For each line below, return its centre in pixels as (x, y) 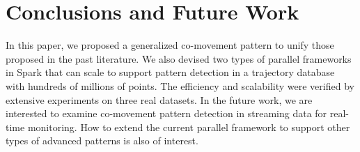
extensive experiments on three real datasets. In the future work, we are (159, 99)
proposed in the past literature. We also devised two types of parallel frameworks (179, 58)
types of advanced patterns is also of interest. (102, 140)
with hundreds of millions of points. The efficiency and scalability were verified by (180, 85)
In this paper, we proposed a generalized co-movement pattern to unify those (170, 45)
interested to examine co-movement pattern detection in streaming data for (166, 113)
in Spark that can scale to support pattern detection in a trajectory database (170, 72)
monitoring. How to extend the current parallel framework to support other (189, 127)
